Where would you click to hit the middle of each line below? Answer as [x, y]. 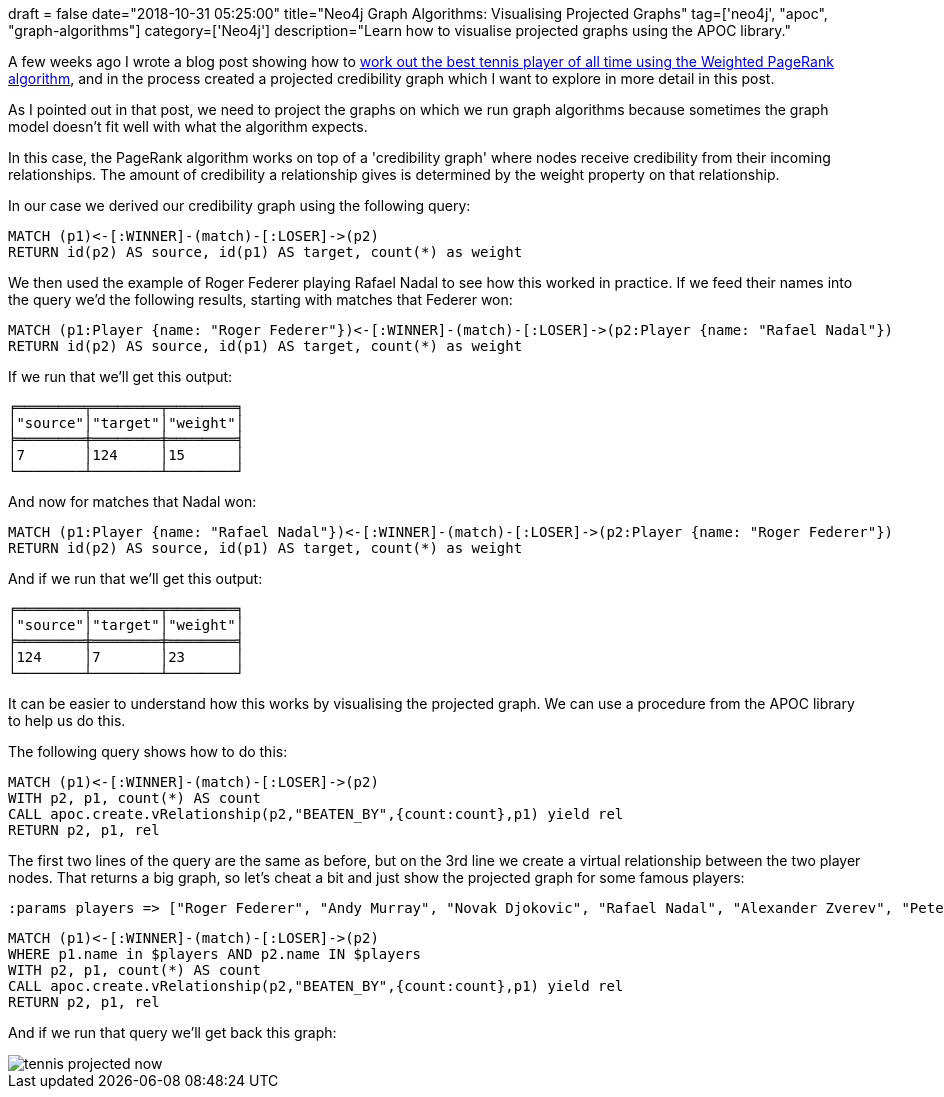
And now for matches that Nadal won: [132, 501]
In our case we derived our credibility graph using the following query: [239, 205]
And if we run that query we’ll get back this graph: [172, 1032]
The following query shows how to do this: [148, 751]
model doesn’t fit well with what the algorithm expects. [188, 126]
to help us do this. [67, 720]
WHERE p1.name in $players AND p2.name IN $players [215, 954]
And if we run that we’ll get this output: [135, 578]
